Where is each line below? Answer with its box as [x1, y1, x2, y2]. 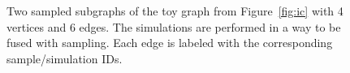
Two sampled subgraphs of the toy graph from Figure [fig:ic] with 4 [6, 2, 344, 19]
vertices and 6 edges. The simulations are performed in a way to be [6, 18, 341, 35]
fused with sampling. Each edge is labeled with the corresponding [6, 34, 333, 51]
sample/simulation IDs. [6, 49, 123, 67]
